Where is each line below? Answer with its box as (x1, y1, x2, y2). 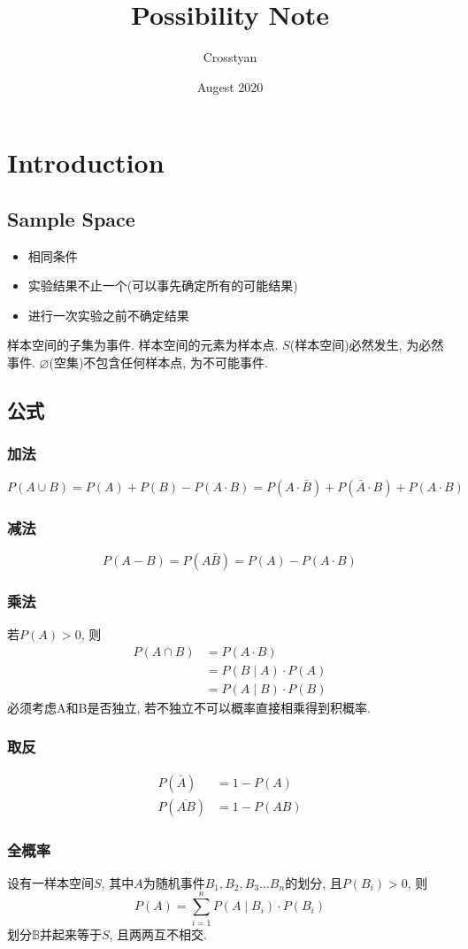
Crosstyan (203, 48, 257, 66)
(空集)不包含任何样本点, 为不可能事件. (49, 353, 268, 372)
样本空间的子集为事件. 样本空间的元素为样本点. (7, 336, 279, 354)
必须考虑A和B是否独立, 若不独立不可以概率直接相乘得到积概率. (7, 698, 371, 716)
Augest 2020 (196, 77, 264, 96)
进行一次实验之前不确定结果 (27, 305, 189, 324)
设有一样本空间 (7, 873, 94, 891)
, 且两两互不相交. (109, 924, 207, 943)
